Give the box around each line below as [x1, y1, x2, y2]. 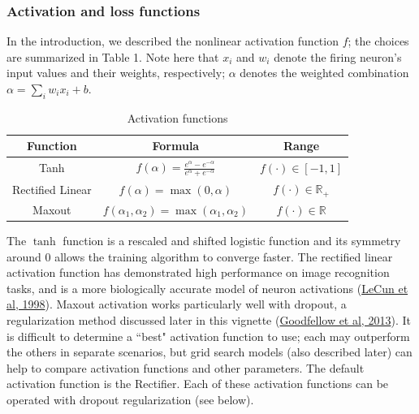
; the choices [348, 32, 409, 50]
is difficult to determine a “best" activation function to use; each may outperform [6, 327, 410, 344]
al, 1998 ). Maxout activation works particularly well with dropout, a [6, 295, 347, 313]
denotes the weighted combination [240, 64, 409, 81]
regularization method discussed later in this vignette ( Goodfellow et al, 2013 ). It [6, 312, 411, 329]
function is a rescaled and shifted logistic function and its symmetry [63, 232, 401, 249]
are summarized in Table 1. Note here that [6, 48, 219, 65]
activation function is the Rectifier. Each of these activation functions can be [6, 375, 389, 392]
